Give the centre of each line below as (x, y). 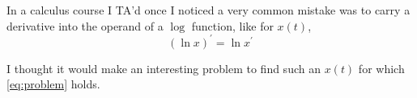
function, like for (232, 25)
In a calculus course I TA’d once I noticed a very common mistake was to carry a (208, 10)
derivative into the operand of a (85, 25)
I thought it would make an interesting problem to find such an (164, 68)
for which (381, 68)
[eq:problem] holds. (53, 84)
